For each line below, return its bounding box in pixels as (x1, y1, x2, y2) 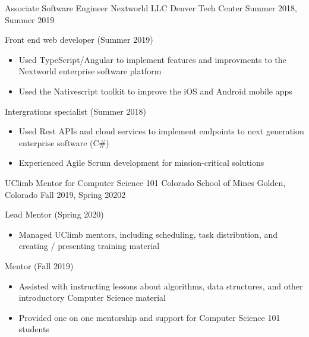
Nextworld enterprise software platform (18, 65, 162, 77)
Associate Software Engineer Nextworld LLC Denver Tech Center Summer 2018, (5, 2, 297, 14)
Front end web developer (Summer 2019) (5, 33, 153, 46)
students (18, 323, 49, 335)
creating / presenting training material (18, 240, 160, 252)
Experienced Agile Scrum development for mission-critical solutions (18, 156, 264, 169)
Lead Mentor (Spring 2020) (5, 208, 104, 221)
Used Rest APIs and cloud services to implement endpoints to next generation (18, 125, 304, 137)
